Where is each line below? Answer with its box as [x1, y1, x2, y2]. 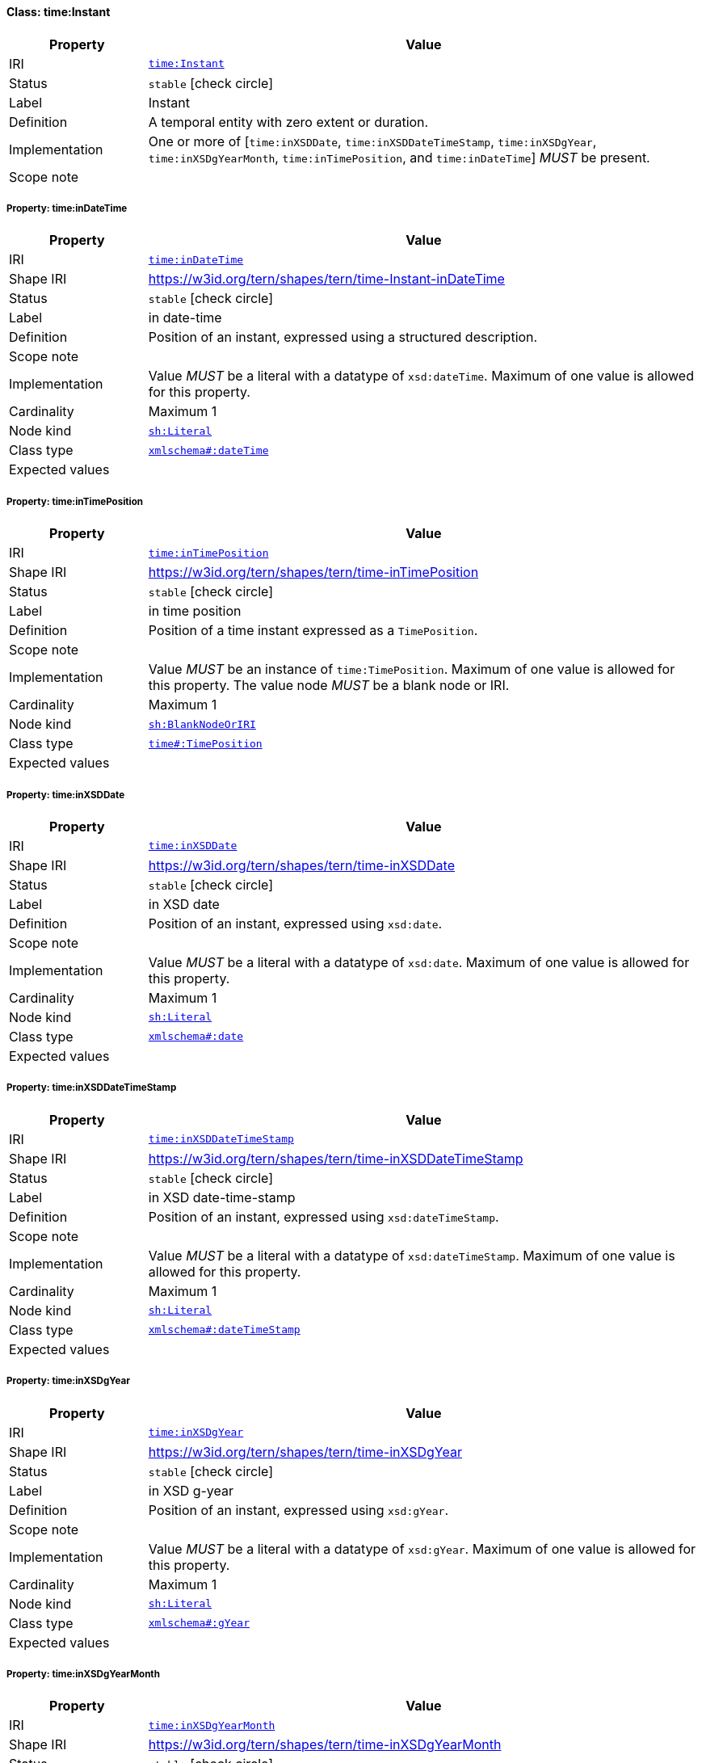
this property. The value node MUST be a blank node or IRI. [148, 677, 510, 694]
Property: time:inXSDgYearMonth [6, 1668, 160, 1680]
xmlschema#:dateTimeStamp [148, 1323, 301, 1336]
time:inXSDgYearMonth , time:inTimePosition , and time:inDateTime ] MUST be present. [148, 149, 650, 166]
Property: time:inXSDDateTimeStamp [6, 1082, 177, 1094]
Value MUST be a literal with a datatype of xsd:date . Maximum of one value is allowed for [148, 953, 690, 970]
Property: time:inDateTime [6, 203, 128, 214]
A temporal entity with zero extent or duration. [148, 113, 429, 130]
